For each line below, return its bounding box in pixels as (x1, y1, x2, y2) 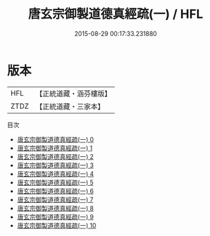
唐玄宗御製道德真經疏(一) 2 (17, 152, 94, 160)
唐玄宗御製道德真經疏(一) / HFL (28, 6, 204, 22)
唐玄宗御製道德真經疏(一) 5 (17, 178, 94, 186)
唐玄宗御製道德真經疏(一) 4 (17, 169, 94, 178)
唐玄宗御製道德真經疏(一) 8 (17, 204, 94, 212)
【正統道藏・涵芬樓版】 (35, 89, 112, 98)
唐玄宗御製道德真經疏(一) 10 (17, 221, 96, 229)
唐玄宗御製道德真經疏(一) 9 (17, 213, 94, 221)
